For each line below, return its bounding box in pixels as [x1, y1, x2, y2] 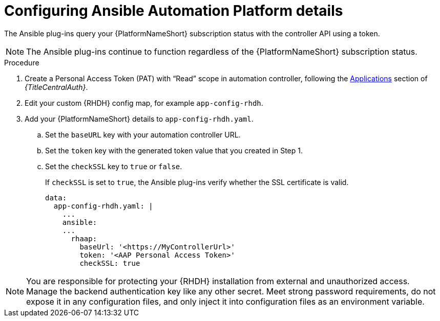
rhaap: [71, 234, 97, 243]
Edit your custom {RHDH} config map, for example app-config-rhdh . [25, 98, 263, 107]
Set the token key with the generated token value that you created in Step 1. [45, 146, 303, 155]
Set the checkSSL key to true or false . [45, 162, 182, 171]
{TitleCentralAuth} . [25, 82, 88, 91]
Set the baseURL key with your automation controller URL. [45, 130, 241, 139]
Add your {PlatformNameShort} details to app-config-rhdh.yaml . [25, 114, 254, 123]
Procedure [4, 58, 39, 67]
